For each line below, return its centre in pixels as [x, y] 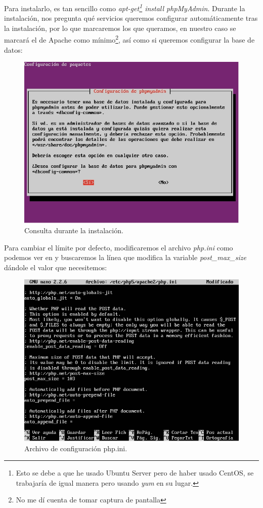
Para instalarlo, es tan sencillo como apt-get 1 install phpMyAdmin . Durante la [125, 7]
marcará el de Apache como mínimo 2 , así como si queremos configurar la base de [129, 39]
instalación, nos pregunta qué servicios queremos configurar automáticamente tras [131, 18]
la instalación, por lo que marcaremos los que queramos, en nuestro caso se [120, 28]
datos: [13, 49]
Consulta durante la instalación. [74, 230]
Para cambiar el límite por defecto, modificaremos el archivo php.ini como [119, 247]
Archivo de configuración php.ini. [76, 448]
